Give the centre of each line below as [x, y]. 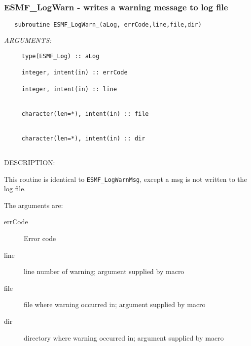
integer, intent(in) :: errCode [74, 73]
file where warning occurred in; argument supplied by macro [115, 304]
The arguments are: [34, 205]
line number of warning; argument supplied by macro [104, 271]
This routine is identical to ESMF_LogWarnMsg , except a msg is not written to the [125, 179]
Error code [40, 238]
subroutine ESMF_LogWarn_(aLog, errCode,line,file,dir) [108, 24]
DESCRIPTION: [30, 162]
